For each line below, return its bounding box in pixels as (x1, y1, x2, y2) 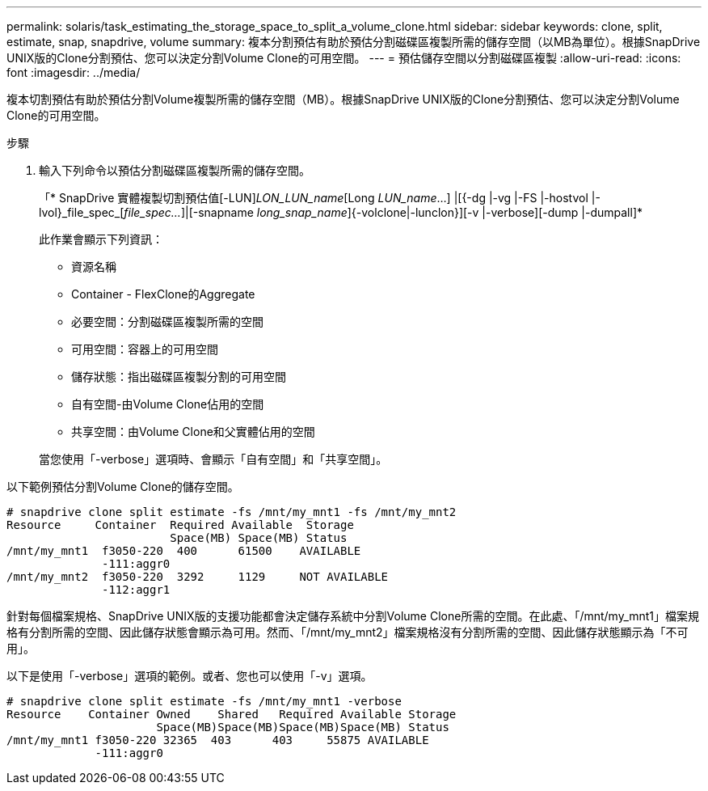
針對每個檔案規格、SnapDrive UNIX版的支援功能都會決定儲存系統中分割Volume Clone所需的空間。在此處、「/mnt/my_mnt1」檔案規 (6, 609, 700, 623)
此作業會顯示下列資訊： (39, 232, 163, 246)
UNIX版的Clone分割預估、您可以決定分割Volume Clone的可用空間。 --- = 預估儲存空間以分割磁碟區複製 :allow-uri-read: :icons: (6, 51, 681, 65)
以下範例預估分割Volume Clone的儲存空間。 (6, 480, 239, 493)
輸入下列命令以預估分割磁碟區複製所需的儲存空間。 (39, 163, 310, 177)
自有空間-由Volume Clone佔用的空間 (71, 397, 264, 411)
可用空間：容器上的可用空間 (71, 342, 218, 356)
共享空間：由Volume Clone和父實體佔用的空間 (71, 425, 315, 438)
